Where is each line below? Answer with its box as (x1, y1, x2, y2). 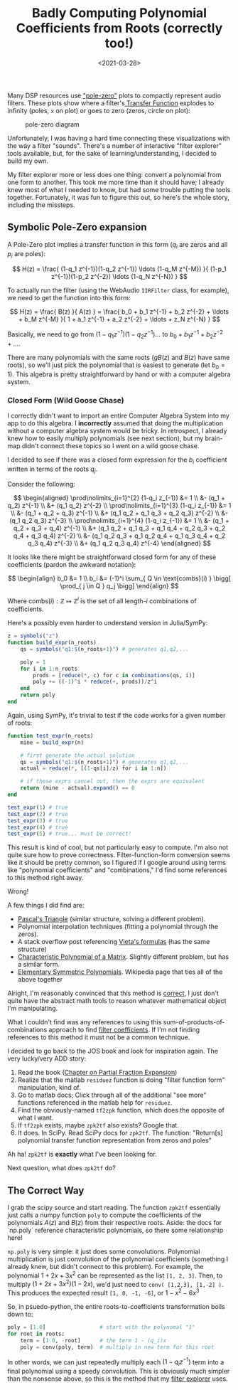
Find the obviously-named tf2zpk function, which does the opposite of (17, 1106, 225, 1115)
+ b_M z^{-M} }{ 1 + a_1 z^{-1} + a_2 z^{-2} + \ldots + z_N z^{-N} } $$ (18, 315, 221, 324)
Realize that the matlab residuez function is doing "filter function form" (17, 1076, 225, 1084)
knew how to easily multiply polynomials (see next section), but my (7, 434, 204, 442)
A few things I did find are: (7, 901, 85, 910)
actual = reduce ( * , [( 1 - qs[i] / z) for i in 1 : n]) (20, 765, 167, 773)
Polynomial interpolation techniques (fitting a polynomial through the (17, 923, 219, 931)
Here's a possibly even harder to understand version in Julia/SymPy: (7, 619, 208, 627)
